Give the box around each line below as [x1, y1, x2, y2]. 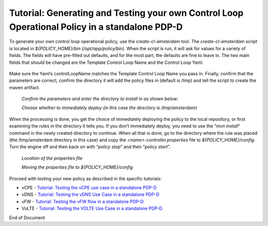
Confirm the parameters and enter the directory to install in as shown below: [21, 96, 179, 102]
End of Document [9, 215, 45, 221]
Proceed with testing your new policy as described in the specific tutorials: [9, 175, 162, 181]
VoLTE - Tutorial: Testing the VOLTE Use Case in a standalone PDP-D [21, 206, 163, 212]
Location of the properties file [21, 155, 83, 161]
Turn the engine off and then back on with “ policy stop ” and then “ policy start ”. [9, 144, 171, 150]
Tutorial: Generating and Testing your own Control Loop [9, 7, 244, 18]
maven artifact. [9, 84, 40, 90]
